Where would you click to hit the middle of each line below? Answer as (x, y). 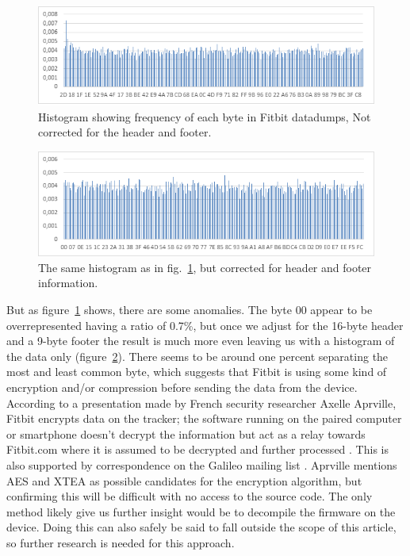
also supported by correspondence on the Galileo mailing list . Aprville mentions (202, 465)
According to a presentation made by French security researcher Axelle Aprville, (201, 403)
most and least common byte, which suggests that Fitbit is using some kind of (197, 372)
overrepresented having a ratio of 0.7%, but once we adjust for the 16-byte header (205, 325)
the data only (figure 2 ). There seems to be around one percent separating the (197, 356)
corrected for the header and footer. (125, 132)
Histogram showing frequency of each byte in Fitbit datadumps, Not (205, 116)
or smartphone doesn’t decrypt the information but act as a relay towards (186, 433)
